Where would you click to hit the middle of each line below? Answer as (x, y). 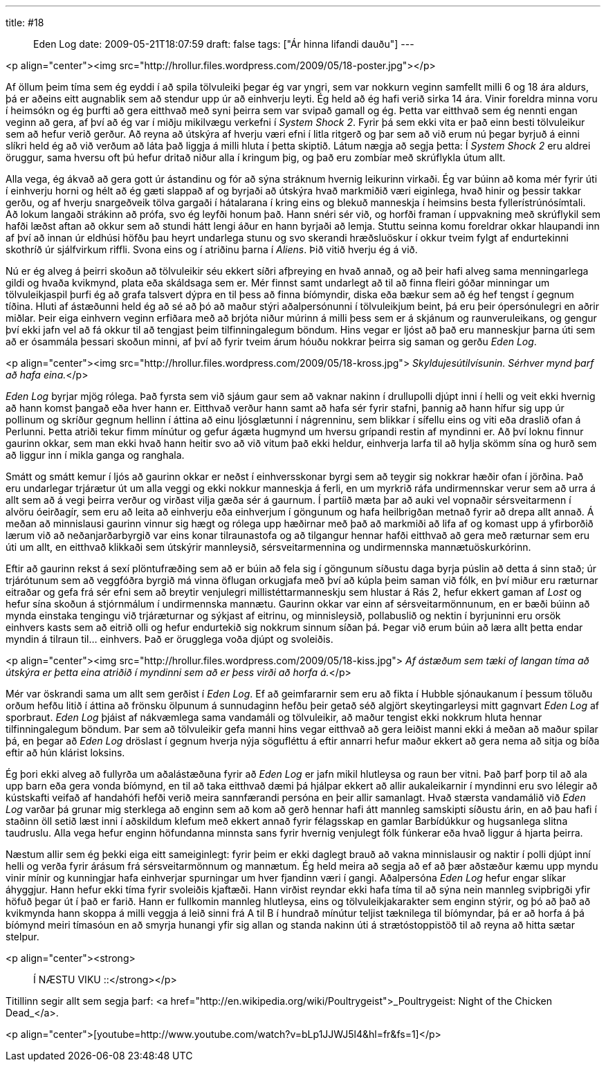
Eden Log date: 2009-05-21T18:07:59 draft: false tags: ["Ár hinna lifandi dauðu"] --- (224, 44)
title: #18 (25, 22)
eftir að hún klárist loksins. (65, 753)
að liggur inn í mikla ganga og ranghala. (95, 455)
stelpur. (22, 937)
